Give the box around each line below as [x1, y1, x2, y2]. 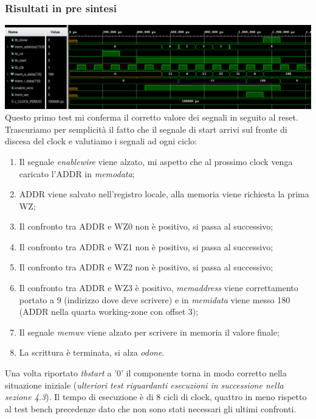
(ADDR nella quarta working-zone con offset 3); [19, 305, 199, 318]
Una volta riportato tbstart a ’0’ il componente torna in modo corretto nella [5, 367, 287, 379]
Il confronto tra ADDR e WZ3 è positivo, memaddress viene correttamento [19, 281, 298, 294]
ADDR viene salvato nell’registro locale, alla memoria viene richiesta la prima [19, 188, 309, 200]
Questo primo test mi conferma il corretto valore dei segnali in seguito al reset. [5, 111, 298, 124]
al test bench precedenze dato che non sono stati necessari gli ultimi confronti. [5, 402, 297, 415]
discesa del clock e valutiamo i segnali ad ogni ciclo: [5, 135, 197, 147]
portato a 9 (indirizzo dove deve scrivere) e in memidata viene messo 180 [19, 293, 290, 306]
